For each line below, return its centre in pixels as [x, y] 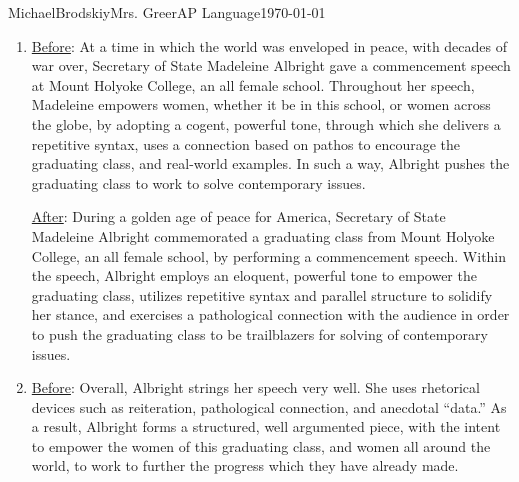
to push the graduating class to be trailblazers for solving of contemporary [259, 333]
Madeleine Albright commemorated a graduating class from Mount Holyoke [263, 235]
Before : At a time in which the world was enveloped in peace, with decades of [269, 45]
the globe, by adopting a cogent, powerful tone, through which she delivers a [266, 123]
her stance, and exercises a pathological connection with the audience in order [270, 314]
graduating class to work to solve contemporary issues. [198, 182]
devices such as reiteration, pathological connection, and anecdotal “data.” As [269, 406]
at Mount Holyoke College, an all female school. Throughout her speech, [253, 84]
